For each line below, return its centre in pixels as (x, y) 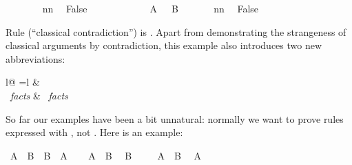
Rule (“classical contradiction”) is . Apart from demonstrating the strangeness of (176, 31)
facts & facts (39, 95)
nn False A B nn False (151, 8)
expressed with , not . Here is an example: (94, 132)
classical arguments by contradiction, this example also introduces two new (164, 45)
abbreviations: (35, 58)
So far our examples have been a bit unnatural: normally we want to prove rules (175, 118)
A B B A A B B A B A (106, 155)
